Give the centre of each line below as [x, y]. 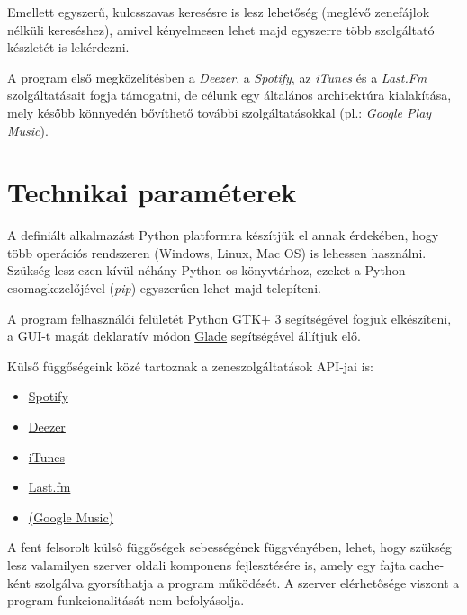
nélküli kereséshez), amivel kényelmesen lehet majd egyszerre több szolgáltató [221, 29]
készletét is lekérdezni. [68, 47]
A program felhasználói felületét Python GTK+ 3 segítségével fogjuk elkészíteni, [229, 318]
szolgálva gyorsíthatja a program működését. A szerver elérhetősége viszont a [247, 582]
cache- [427, 565]
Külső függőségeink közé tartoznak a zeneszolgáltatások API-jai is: [190, 365]
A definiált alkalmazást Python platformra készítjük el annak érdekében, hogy [223, 235]
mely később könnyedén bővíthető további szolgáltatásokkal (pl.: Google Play [220, 112]
